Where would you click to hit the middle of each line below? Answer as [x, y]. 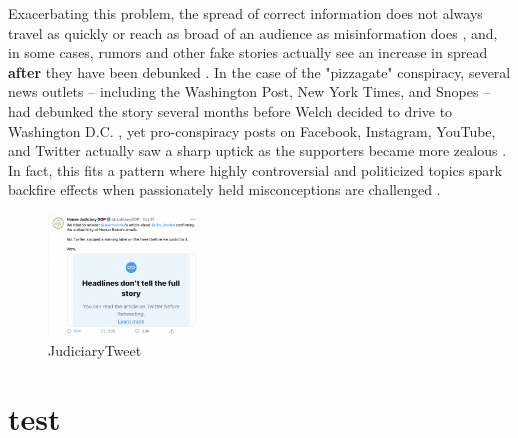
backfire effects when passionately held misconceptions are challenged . [224, 189]
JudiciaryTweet [95, 349]
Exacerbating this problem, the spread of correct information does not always [245, 13]
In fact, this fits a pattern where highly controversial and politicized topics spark [255, 169]
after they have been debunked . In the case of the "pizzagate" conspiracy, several [259, 71]
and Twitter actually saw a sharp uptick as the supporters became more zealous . [257, 150]
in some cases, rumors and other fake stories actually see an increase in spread [248, 52]
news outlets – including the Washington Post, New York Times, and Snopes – [249, 91]
